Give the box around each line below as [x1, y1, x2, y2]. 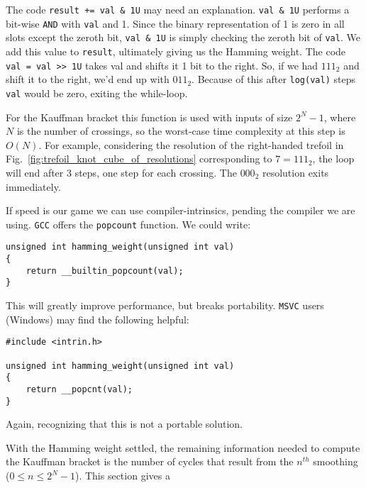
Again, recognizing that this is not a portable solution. [6, 416, 243, 431]
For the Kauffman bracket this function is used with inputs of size [6, 109, 293, 124]
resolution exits [262, 165, 329, 179]
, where [323, 109, 356, 124]
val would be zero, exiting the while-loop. [6, 85, 188, 100]
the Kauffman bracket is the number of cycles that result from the [6, 454, 294, 469]
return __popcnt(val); [26, 384, 133, 394]
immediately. [6, 179, 61, 194]
